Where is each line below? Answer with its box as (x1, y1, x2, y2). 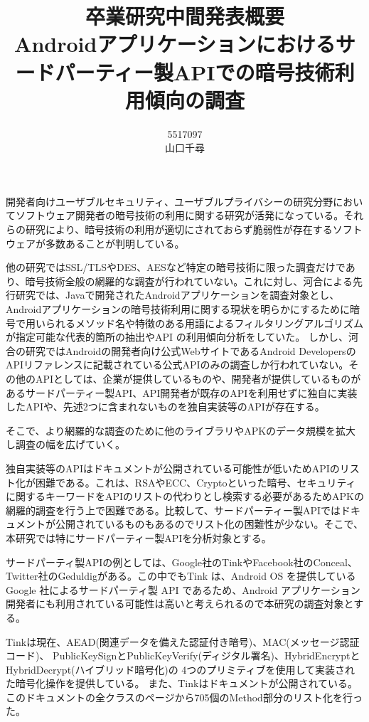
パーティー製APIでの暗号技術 (55, 57, 335, 86)
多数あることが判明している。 (45, 235, 185, 250)
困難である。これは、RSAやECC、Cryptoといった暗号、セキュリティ (35, 474, 356, 489)
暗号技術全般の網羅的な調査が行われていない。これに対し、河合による (25, 273, 353, 288)
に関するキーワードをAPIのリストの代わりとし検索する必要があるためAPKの (6, 489, 365, 504)
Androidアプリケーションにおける (14, 29, 336, 58)
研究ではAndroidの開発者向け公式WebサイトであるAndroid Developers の (25, 343, 356, 358)
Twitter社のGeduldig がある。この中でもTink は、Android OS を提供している (6, 568, 356, 583)
